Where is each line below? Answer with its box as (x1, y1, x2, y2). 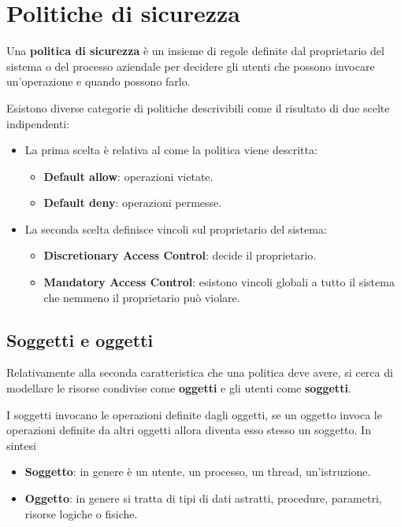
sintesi (6, 437, 36, 453)
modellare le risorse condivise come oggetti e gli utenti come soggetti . (6, 380, 351, 396)
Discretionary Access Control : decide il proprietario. (43, 247, 317, 263)
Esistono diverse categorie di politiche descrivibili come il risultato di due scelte (6, 99, 390, 116)
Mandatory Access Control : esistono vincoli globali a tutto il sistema (43, 274, 395, 290)
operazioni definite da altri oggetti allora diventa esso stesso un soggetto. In (6, 422, 371, 438)
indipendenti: (6, 115, 70, 131)
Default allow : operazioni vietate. (43, 168, 213, 184)
